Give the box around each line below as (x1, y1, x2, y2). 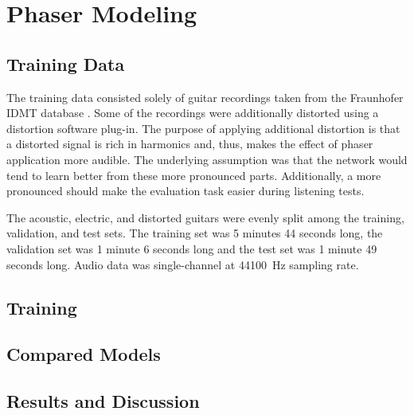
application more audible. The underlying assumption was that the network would (6, 151, 408, 167)
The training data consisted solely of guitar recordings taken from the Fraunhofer (6, 88, 404, 105)
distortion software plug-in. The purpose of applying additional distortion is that (6, 119, 400, 136)
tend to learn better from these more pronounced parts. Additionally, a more (6, 166, 381, 183)
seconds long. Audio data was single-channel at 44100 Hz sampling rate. (6, 256, 359, 272)
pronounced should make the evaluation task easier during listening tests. (6, 182, 365, 199)
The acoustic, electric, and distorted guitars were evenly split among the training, (6, 209, 404, 225)
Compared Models (6, 342, 161, 366)
